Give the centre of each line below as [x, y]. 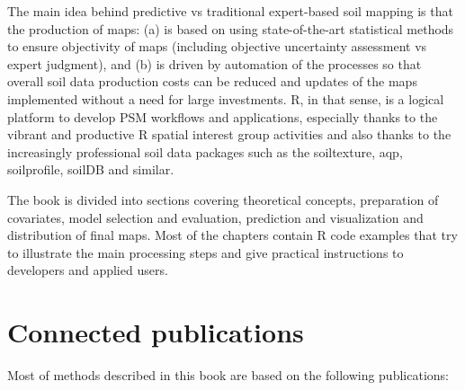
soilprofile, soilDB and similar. [91, 169]
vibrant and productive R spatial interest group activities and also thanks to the [229, 134]
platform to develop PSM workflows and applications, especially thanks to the [223, 116]
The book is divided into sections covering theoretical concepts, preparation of [223, 199]
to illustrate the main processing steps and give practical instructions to [206, 252]
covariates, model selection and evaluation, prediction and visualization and [215, 217]
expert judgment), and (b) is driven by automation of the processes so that [215, 63]
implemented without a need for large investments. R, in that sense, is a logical [226, 98]
